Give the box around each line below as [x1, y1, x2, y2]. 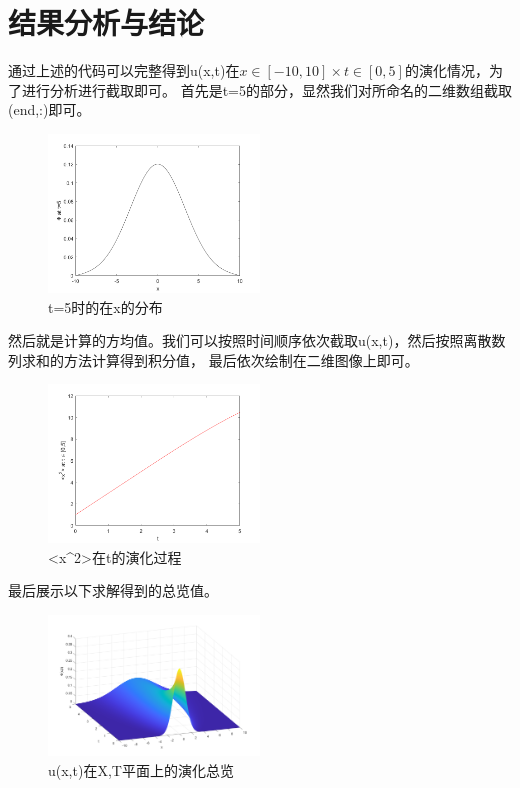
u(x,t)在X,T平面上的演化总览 [48, 759, 234, 780]
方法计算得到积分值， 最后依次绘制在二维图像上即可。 [63, 349, 419, 370]
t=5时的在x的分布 [48, 296, 163, 317]
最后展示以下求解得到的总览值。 [8, 580, 218, 601]
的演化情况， [404, 60, 489, 81]
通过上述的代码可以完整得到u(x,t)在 [8, 60, 240, 81]
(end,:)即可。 [8, 99, 91, 120]
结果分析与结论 [8, 2, 205, 43]
